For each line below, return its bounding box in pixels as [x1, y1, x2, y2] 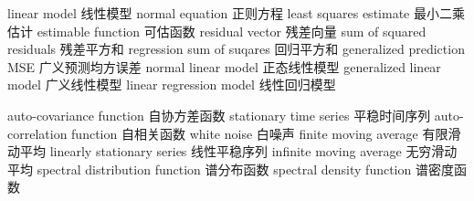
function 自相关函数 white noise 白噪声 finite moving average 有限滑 [71, 123, 461, 143]
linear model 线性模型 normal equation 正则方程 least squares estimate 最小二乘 [7, 4, 465, 22]
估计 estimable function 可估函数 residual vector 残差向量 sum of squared [7, 21, 427, 40]
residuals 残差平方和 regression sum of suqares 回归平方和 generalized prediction [7, 39, 465, 58]
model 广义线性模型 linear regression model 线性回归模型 [7, 75, 336, 94]
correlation [7, 123, 68, 143]
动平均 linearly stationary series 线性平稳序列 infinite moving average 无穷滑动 [7, 142, 458, 161]
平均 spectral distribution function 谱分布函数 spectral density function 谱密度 [7, 159, 454, 178]
